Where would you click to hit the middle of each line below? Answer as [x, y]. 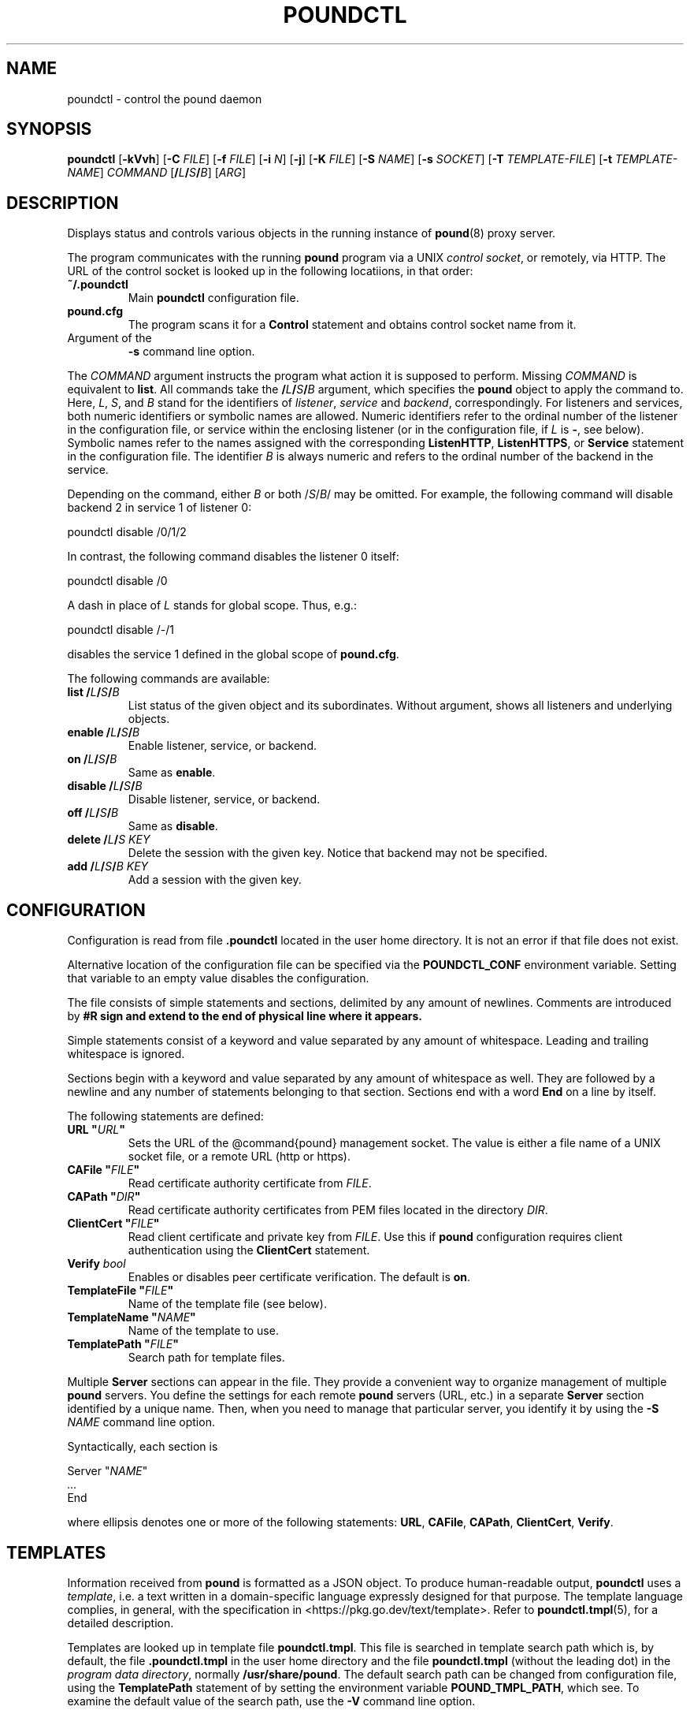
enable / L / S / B [104, 732]
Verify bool [96, 1264]
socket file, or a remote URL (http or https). [239, 1157]
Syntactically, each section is [143, 1447]
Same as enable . [172, 773]
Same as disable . [173, 826]
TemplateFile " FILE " [121, 1291]
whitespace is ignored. [126, 1054]
